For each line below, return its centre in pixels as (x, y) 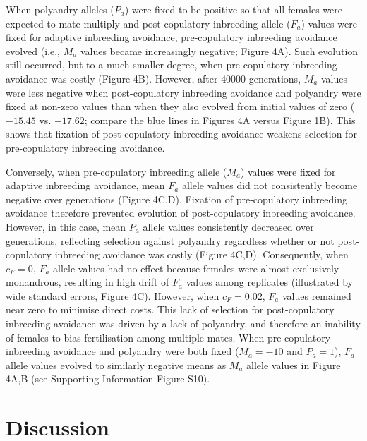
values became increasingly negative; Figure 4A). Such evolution (219, 50)
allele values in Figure (294, 364)
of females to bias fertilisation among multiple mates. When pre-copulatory (168, 337)
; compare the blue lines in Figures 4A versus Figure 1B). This (220, 120)
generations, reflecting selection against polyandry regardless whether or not (170, 240)
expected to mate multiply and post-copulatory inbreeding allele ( (148, 23)
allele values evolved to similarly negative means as (116, 364)
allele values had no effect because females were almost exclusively (196, 268)
